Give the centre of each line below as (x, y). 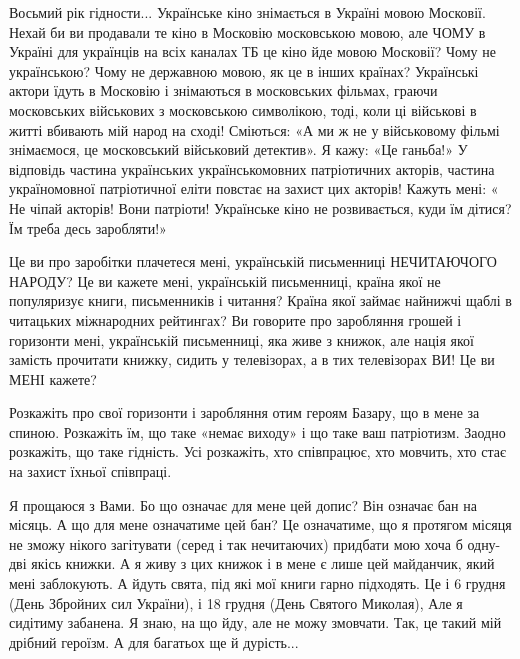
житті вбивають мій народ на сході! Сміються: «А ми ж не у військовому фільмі (254, 129)
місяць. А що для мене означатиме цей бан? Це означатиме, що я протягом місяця (260, 524)
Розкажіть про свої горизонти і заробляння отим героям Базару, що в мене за (244, 412)
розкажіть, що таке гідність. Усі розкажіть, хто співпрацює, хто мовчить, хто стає (258, 451)
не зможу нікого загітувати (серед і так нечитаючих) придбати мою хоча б (236, 543)
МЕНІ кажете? (53, 378)
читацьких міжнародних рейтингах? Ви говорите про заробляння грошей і (235, 319)
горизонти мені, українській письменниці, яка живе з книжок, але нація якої (241, 339)
